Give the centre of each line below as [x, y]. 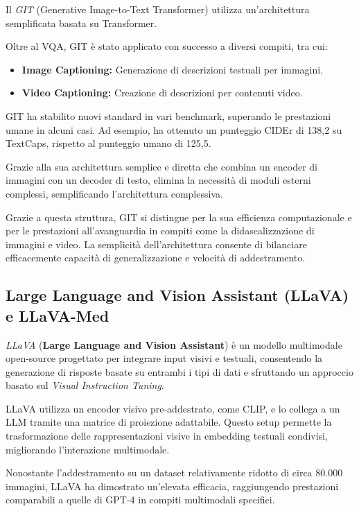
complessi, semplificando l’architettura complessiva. [114, 193]
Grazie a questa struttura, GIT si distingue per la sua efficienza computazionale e [179, 217]
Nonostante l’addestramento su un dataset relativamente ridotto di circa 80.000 [174, 473]
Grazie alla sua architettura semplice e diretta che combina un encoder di [161, 166]
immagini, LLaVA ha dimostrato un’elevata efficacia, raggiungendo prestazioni [172, 486]
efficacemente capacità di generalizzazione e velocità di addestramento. [156, 258]
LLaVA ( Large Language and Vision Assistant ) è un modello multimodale [174, 344]
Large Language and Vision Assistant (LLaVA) [177, 295]
